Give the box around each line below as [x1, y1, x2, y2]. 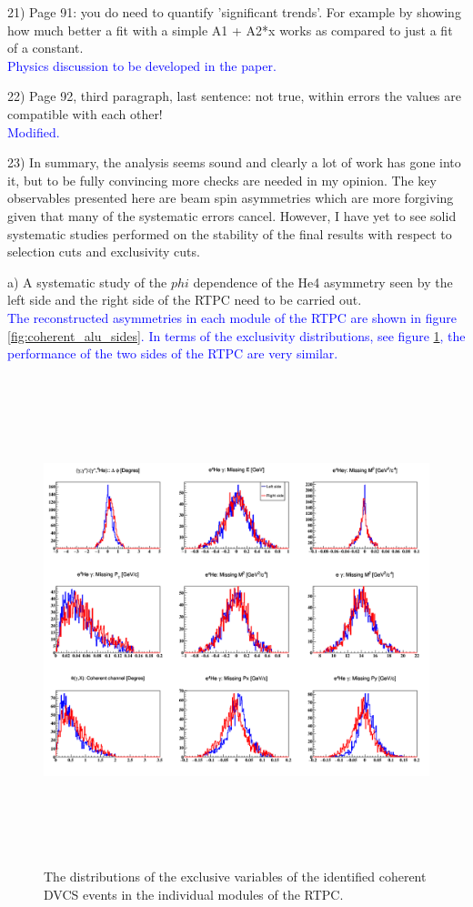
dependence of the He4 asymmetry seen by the [193, 272, 453, 291]
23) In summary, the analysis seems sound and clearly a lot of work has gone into [7, 153, 461, 172]
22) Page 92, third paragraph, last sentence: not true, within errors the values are [7, 86, 461, 106]
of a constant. [7, 38, 84, 57]
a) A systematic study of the [7, 272, 167, 291]
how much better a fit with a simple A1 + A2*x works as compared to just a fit [7, 20, 453, 39]
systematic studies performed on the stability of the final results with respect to [7, 224, 452, 243]
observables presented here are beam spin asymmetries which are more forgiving [7, 188, 454, 207]
